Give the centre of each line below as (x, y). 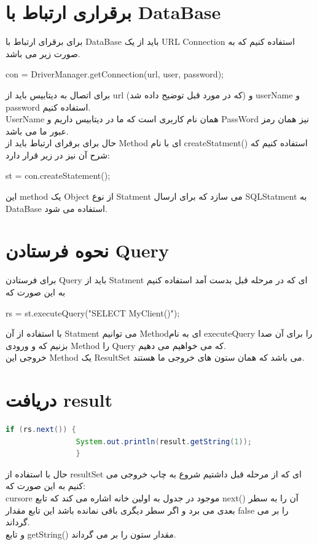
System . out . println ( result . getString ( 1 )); (164, 441)
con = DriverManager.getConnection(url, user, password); (115, 74)
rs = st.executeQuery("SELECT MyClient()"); (93, 312)
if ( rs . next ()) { (41, 430)
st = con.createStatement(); (58, 175)
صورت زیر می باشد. (43, 53)
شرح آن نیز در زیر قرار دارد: (58, 155)
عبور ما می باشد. (37, 131)
